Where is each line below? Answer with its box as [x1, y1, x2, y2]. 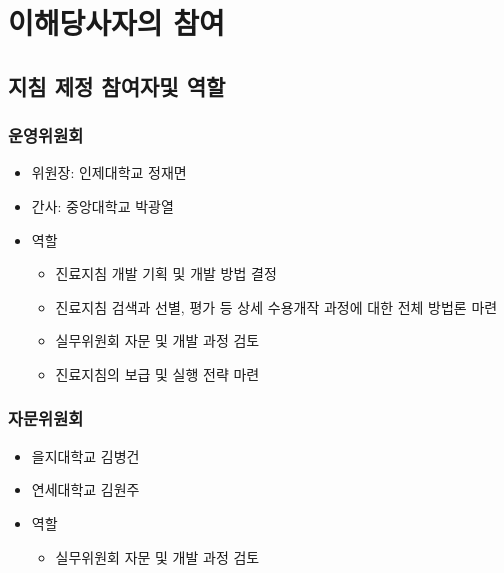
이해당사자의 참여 [8, 2, 225, 43]
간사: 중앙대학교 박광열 [31, 195, 174, 216]
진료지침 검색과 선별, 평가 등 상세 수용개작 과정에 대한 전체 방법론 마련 [55, 296, 498, 317]
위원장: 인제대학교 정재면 [31, 162, 187, 183]
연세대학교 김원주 [31, 479, 140, 500]
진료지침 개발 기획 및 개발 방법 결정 [55, 263, 277, 284]
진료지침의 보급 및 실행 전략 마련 [55, 363, 260, 384]
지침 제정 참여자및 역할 [8, 70, 226, 101]
